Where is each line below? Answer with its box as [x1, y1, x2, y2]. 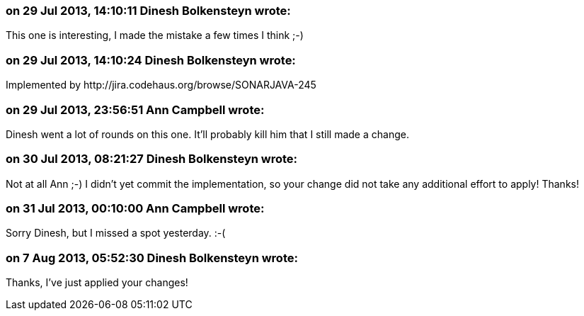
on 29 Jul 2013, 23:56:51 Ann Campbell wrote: [6, 102, 265, 117]
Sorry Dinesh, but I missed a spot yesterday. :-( [6, 227, 226, 239]
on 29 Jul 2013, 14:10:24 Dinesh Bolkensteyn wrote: [6, 52, 296, 67]
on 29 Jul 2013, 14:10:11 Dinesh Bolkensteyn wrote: [6, 4, 291, 18]
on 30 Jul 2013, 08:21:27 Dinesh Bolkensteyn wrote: [6, 152, 298, 167]
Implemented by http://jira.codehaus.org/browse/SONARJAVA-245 [6, 79, 316, 91]
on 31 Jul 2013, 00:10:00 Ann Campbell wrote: [6, 201, 265, 215]
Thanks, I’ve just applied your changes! [6, 276, 188, 289]
